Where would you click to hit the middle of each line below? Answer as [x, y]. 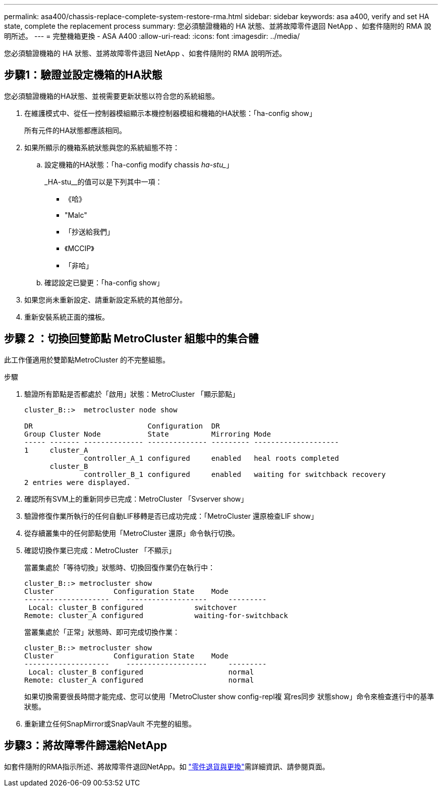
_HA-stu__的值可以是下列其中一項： [103, 181]
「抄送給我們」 [89, 231]
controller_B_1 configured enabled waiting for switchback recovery [235, 474]
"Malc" [76, 215]
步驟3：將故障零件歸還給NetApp [86, 746]
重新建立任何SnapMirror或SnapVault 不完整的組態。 [110, 723]
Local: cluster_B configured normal [141, 672]
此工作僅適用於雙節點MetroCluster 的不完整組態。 [87, 359]
